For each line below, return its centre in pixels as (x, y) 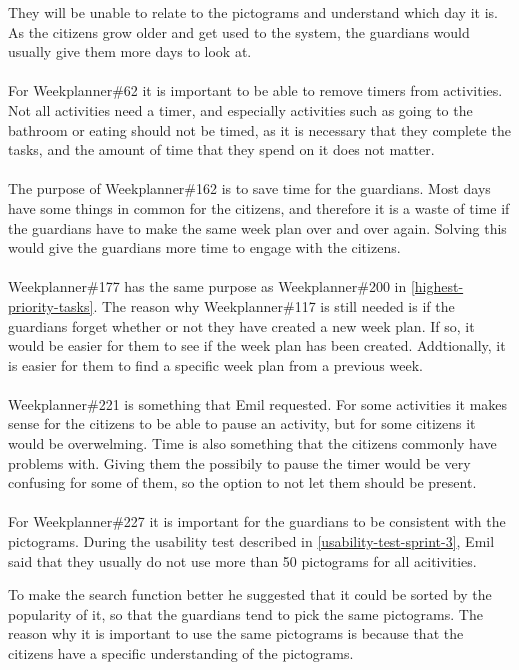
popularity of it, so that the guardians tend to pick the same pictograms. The (245, 613)
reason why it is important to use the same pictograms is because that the (236, 633)
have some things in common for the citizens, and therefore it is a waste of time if (259, 207)
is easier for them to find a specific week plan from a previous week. (215, 364)
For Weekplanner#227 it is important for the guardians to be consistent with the (257, 521)
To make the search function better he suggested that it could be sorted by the (250, 594)
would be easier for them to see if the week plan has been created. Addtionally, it (257, 345)
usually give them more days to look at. (130, 51)
